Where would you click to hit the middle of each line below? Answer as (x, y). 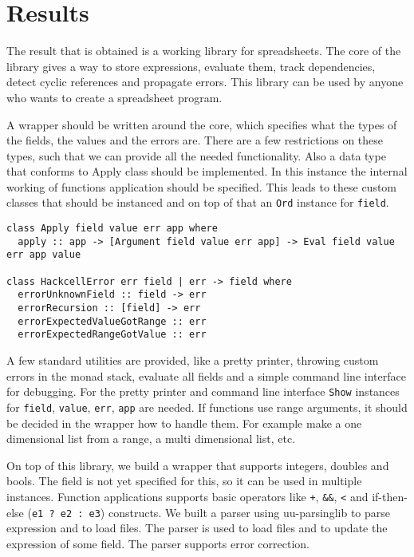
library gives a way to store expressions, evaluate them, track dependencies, (191, 66)
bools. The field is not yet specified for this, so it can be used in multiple (184, 481)
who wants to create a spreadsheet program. (114, 97)
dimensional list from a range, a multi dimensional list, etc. (151, 438)
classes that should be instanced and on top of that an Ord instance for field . (198, 202)
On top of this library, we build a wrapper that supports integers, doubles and (198, 465)
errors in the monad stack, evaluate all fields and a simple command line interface (206, 375)
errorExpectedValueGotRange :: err (112, 321)
